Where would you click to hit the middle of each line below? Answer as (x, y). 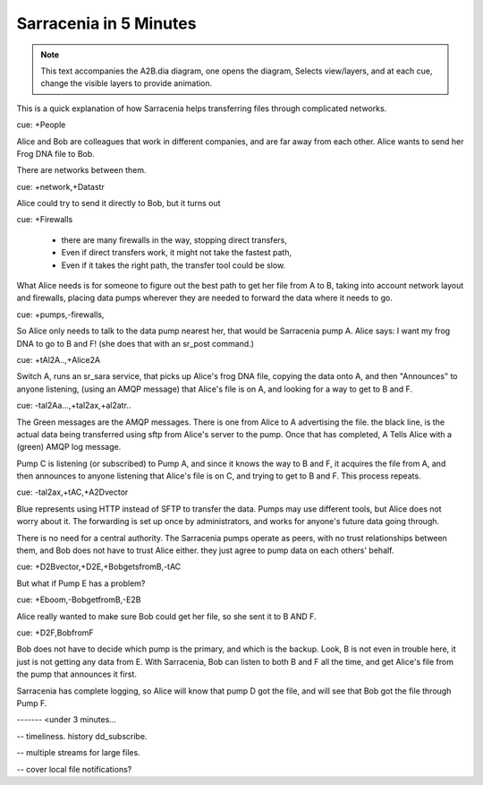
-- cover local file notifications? (74, 769)
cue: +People (41, 125)
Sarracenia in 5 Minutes (106, 23)
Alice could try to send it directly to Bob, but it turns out (119, 203)
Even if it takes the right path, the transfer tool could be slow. (174, 265)
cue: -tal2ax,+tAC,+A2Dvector (72, 492)
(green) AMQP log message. (69, 447)
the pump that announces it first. (77, 674)
